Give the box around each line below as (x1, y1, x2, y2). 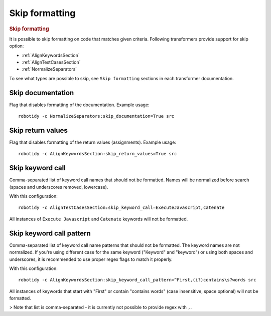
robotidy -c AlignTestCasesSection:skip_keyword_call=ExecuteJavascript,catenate (18, 205, 225, 210)
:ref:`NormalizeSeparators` (22, 66, 77, 72)
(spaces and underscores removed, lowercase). (9, 184, 108, 190)
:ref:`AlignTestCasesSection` (22, 59, 81, 65)
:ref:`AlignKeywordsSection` (22, 52, 80, 58)
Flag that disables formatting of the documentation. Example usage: (9, 102, 150, 108)
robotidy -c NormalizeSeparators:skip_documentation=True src (18, 113, 175, 119)
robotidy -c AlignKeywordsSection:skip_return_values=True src (18, 151, 177, 157)
